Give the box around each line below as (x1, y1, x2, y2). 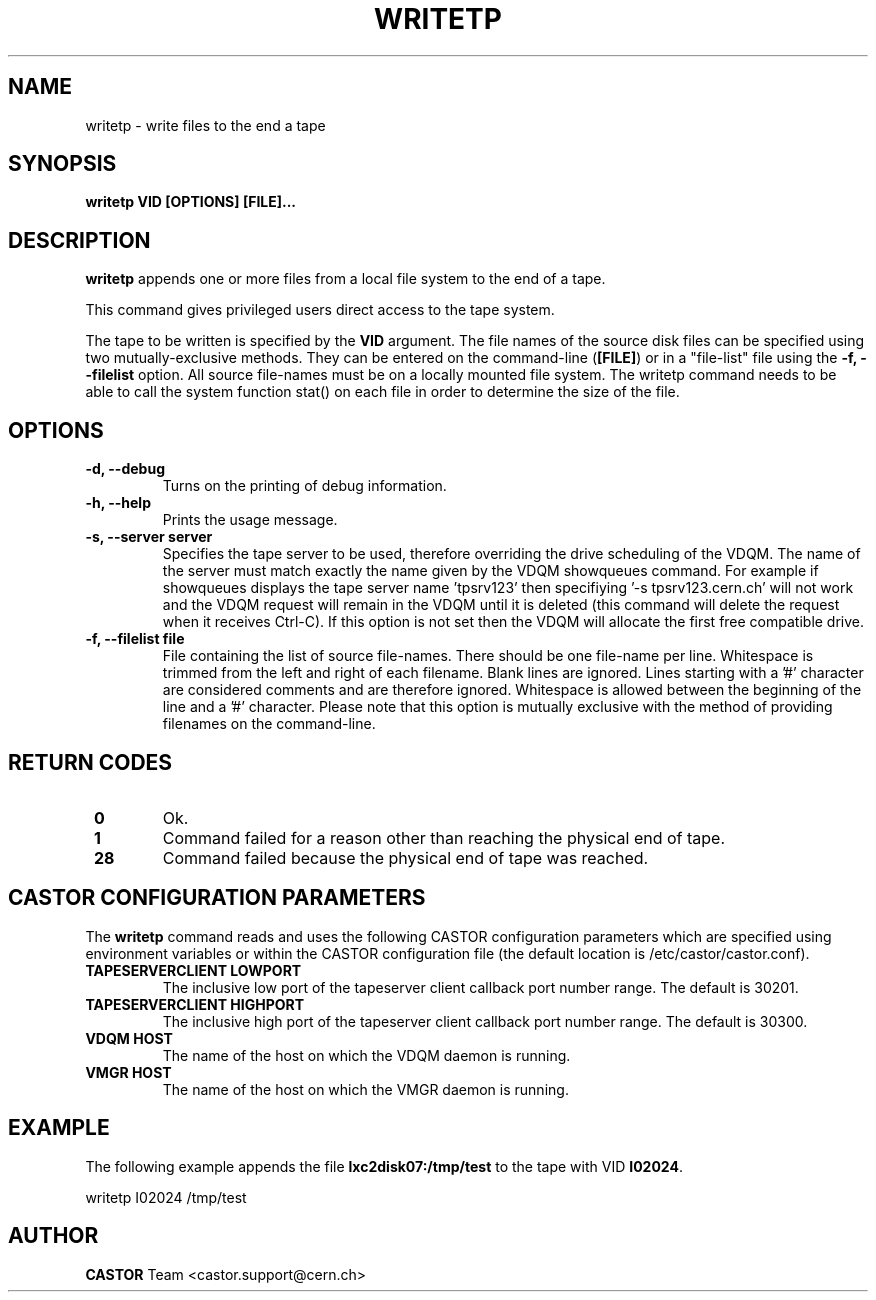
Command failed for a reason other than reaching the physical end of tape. (162, 827, 726, 848)
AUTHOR (8, 1223, 99, 1249)
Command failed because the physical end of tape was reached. (162, 847, 649, 868)
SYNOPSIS (8, 151, 117, 177)
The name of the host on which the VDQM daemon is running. (162, 1046, 571, 1064)
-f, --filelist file (85, 630, 185, 648)
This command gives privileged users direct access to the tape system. (85, 301, 555, 319)
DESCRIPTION (8, 227, 151, 253)
